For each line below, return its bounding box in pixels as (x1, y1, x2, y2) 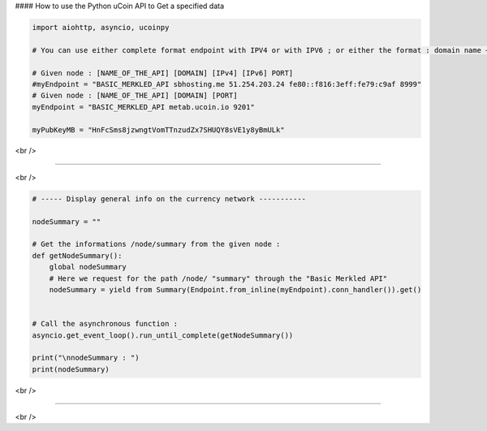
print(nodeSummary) (32, 364, 110, 373)
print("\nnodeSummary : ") (32, 353, 140, 363)
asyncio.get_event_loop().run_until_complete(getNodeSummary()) (32, 330, 294, 340)
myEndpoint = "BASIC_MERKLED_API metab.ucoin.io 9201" (32, 102, 255, 111)
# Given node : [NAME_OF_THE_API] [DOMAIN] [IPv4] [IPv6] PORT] (32, 68, 294, 77)
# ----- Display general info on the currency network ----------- (32, 194, 307, 203)
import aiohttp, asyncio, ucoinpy (32, 23, 170, 32)
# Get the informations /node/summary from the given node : (32, 239, 281, 249)
